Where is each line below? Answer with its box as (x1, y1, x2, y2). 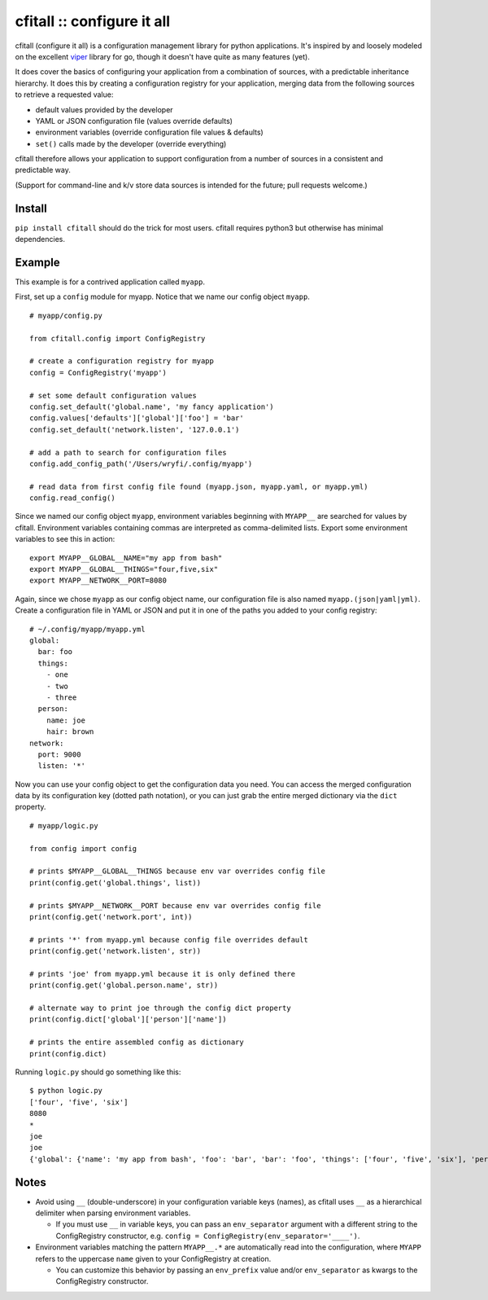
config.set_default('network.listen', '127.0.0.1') (29, 424, 240, 434)
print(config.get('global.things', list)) (29, 878, 202, 887)
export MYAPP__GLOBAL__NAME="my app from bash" (29, 553, 223, 562)
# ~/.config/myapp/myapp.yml (29, 624, 146, 634)
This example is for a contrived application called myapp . (15, 277, 205, 287)
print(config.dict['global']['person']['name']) (29, 1015, 227, 1024)
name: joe (46, 715, 85, 725)
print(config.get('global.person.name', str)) (29, 981, 219, 990)
